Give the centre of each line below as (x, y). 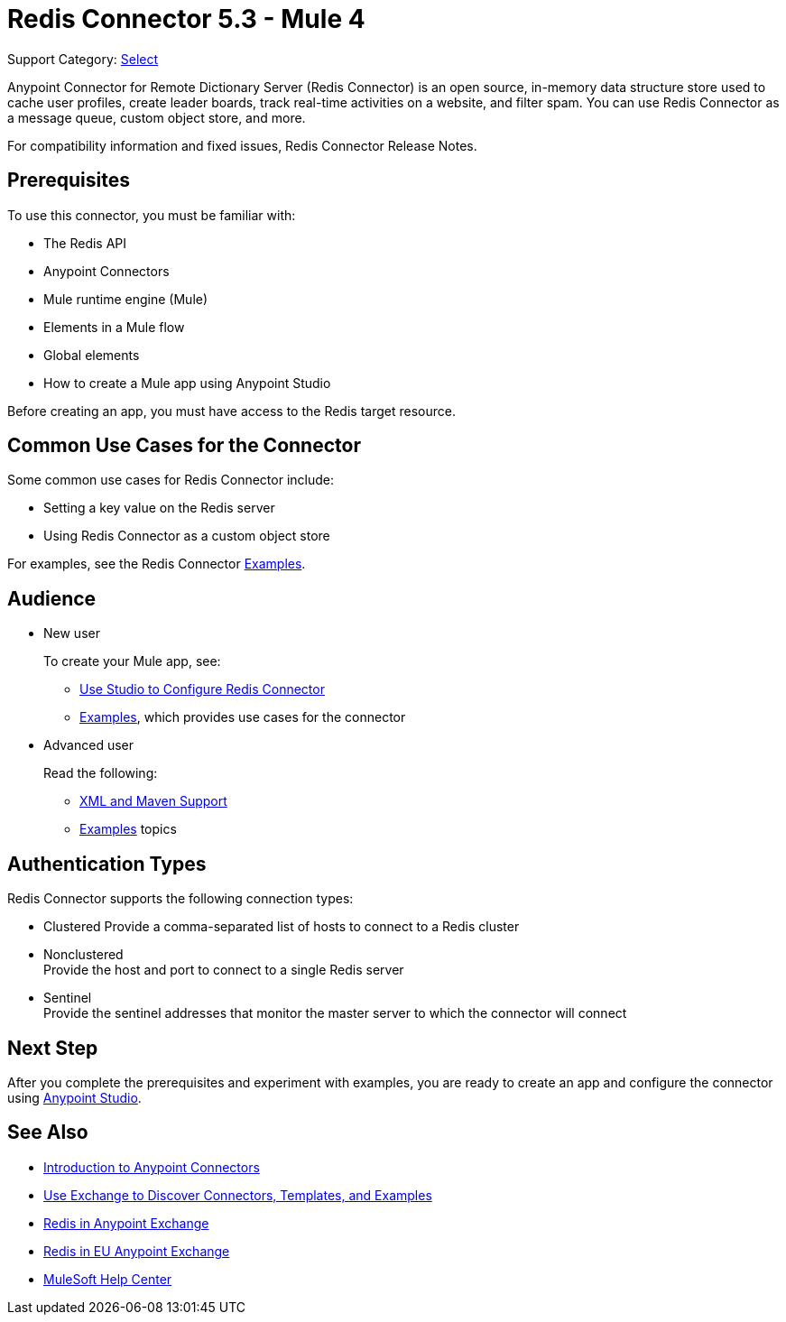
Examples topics (128, 829)
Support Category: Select (83, 59)
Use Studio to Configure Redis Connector (202, 689)
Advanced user (89, 745)
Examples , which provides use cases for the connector (243, 717)
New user (72, 633)
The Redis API (85, 243)
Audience (52, 598)
